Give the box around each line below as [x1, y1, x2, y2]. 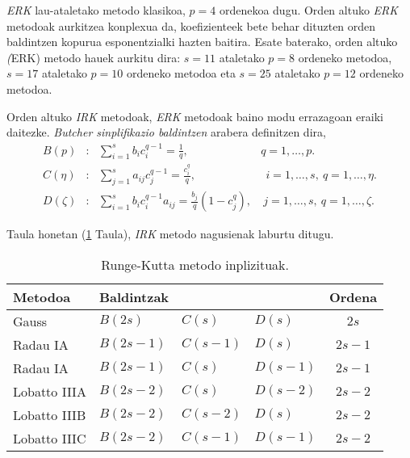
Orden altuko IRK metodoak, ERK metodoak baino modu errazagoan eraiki [6, 107, 383, 124]
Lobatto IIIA [13, 381, 86, 401]
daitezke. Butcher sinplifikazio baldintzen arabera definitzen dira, [6, 124, 326, 141]
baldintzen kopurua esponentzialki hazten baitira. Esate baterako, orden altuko [6, 33, 398, 50]
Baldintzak [98, 287, 169, 306]
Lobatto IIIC [13, 428, 86, 447]
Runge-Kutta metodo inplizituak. [101, 254, 289, 274]
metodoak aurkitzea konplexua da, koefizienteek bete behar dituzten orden [6, 17, 376, 34]
